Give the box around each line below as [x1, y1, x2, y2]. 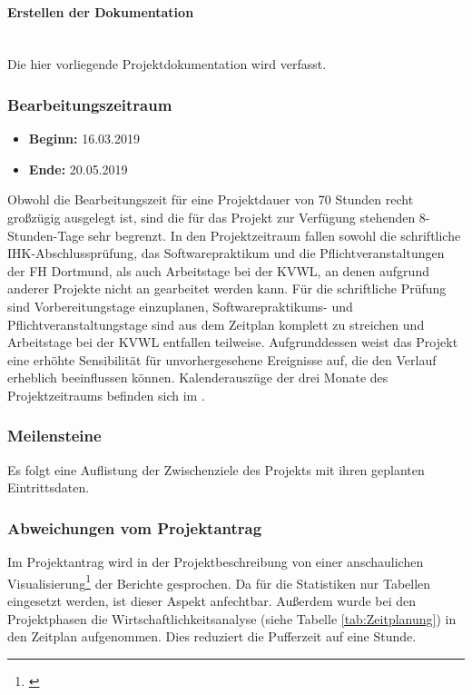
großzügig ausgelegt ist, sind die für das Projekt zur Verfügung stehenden [7, 207, 416, 226]
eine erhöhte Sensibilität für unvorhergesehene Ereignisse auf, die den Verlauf [7, 350, 437, 369]
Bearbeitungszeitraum [7, 93, 172, 115]
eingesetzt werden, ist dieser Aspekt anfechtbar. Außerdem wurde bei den [7, 591, 417, 610]
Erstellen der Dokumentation [7, 2, 194, 21]
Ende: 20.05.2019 [28, 159, 128, 178]
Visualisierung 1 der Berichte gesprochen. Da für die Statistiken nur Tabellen [7, 571, 431, 592]
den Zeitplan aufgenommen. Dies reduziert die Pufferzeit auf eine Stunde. [7, 627, 417, 646]
